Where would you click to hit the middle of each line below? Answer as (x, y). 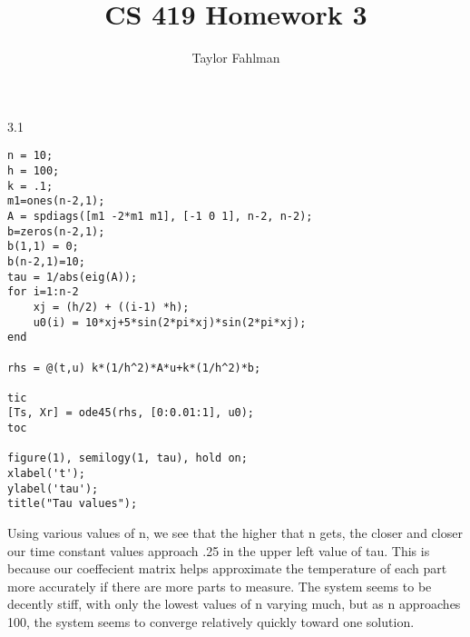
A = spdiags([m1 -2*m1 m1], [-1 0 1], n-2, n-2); (160, 216)
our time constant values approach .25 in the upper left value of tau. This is (219, 550)
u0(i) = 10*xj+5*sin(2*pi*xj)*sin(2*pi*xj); (170, 322)
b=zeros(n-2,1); (56, 231)
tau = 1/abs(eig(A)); (73, 277)
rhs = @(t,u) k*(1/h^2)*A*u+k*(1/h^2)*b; (134, 368)
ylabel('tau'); (53, 488)
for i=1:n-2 (43, 292)
